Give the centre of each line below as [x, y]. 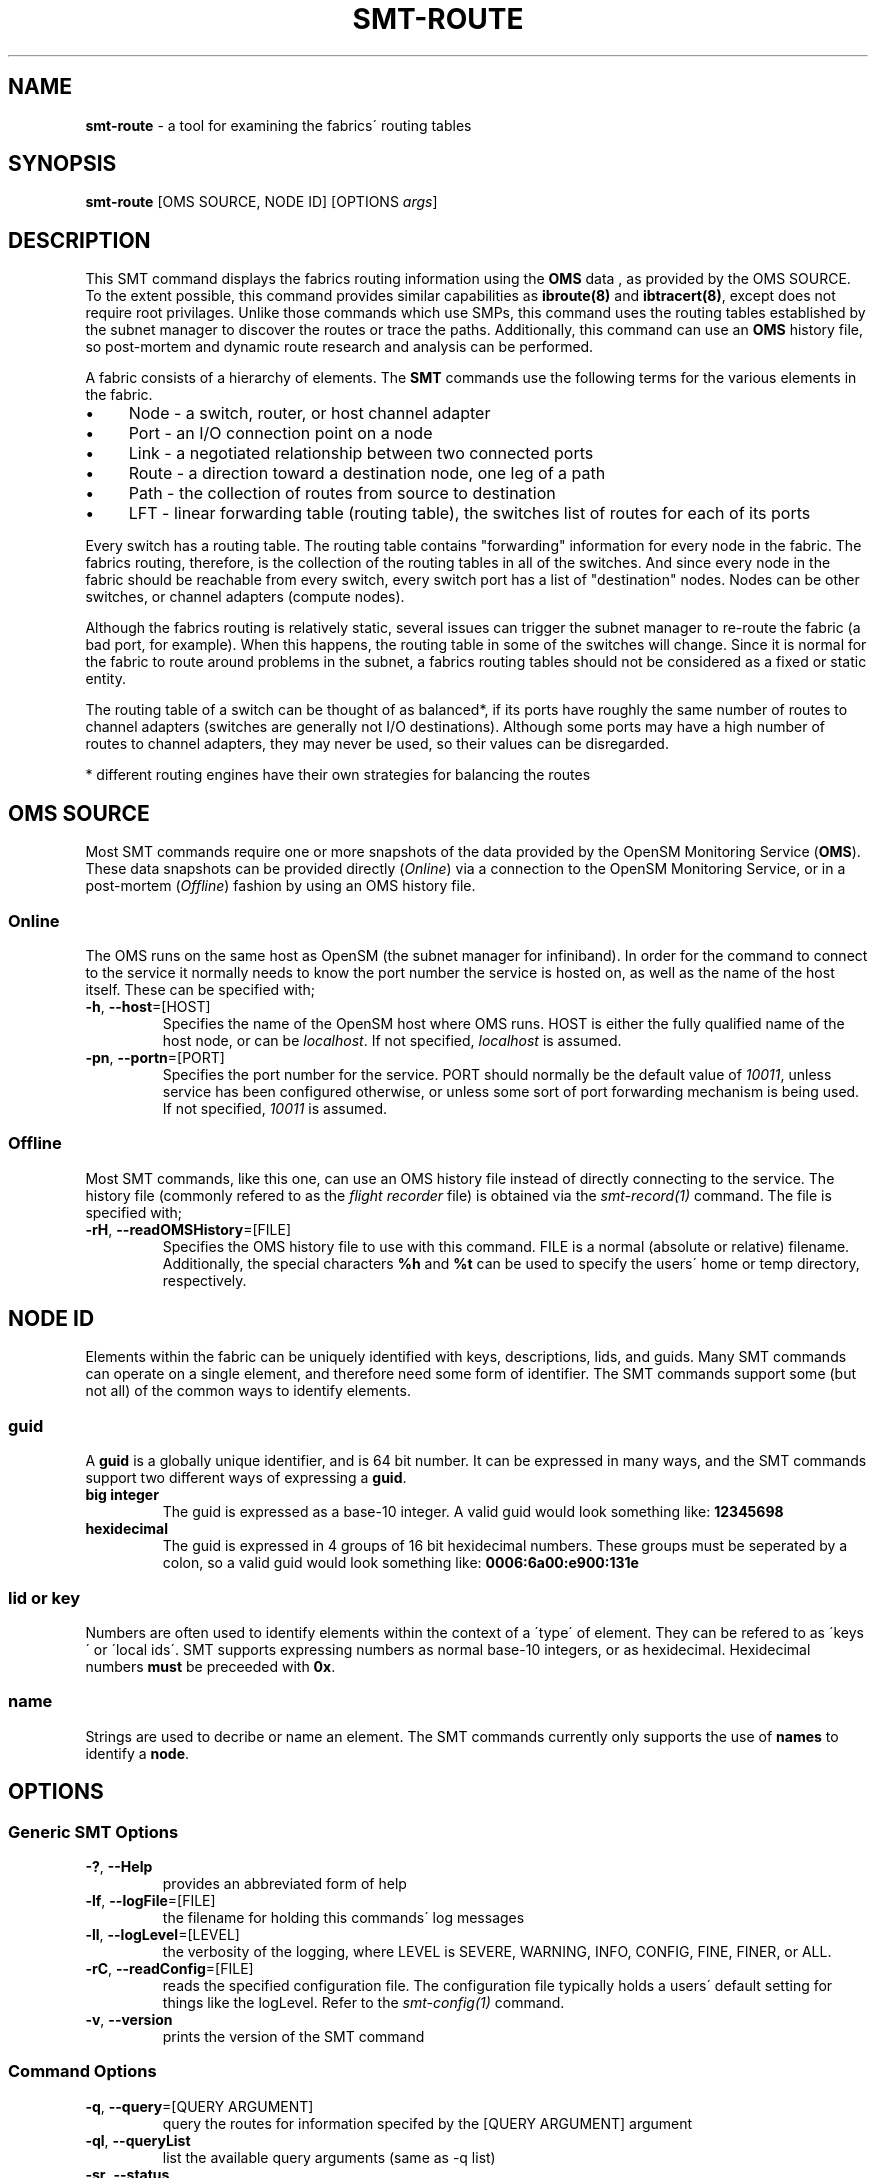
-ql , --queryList [138, 2140]
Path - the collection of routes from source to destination [342, 493]
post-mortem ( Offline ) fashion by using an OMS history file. [280, 886]
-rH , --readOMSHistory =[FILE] [188, 1229]
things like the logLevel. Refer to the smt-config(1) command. [363, 2002]
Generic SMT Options [93, 1831]
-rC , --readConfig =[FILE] [169, 1968]
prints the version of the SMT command [293, 2036]
